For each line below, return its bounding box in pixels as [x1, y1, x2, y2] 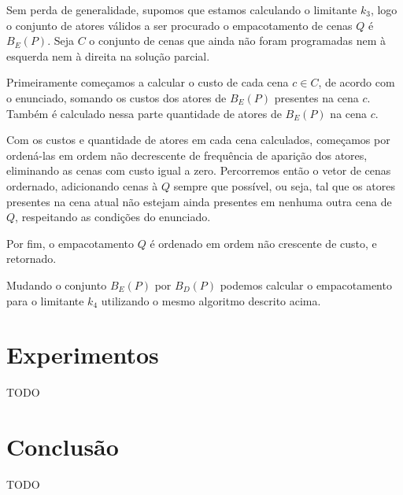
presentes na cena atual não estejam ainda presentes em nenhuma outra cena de [6, 193, 392, 209]
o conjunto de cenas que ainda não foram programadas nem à [89, 32, 386, 49]
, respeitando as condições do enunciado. [15, 209, 211, 225]
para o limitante [6, 292, 84, 308]
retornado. [6, 250, 57, 267]
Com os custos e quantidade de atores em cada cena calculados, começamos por [6, 131, 390, 148]
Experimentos [6, 338, 159, 371]
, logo [370, 2, 397, 17]
